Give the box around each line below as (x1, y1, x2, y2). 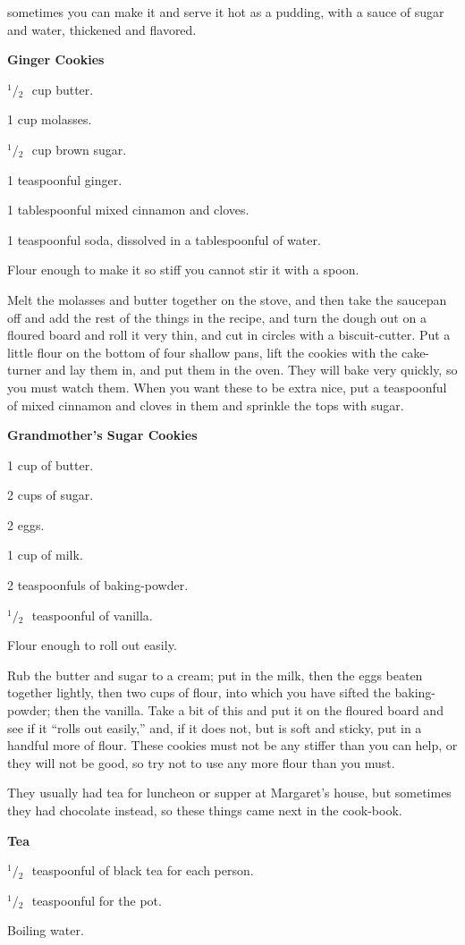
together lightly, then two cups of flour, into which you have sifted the (7, 683, 391, 702)
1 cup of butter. (7, 455, 94, 474)
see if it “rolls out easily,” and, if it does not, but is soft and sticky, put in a (7, 718, 422, 737)
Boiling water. (7, 921, 84, 940)
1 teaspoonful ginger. (7, 170, 123, 189)
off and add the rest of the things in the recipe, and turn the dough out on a (7, 308, 427, 326)
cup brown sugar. (31, 139, 127, 158)
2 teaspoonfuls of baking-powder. (7, 576, 189, 595)
